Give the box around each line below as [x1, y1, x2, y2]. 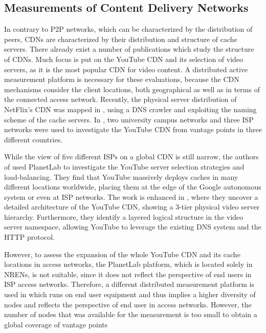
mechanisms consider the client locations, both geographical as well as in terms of [4, 84, 260, 94]
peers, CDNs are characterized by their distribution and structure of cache [4, 33, 237, 44]
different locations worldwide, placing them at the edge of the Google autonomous [4, 181, 261, 192]
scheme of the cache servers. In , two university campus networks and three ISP [4, 114, 254, 124]
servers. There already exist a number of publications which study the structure [4, 44, 254, 54]
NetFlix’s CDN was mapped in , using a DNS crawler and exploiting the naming [4, 103, 257, 114]
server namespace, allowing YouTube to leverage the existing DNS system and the [4, 221, 261, 232]
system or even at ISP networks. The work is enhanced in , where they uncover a [4, 191, 258, 202]
